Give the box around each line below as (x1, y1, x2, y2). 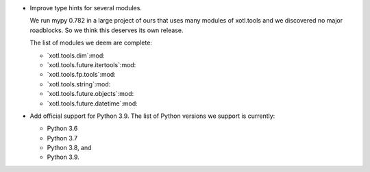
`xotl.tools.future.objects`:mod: (47, 90, 134, 98)
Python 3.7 (47, 134, 78, 142)
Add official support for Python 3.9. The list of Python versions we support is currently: (29, 112, 275, 120)
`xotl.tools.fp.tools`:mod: (47, 71, 116, 79)
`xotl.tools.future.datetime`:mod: (47, 99, 138, 108)
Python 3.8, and (47, 144, 92, 152)
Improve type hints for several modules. (29, 4, 142, 12)
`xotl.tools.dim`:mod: (47, 51, 106, 60)
